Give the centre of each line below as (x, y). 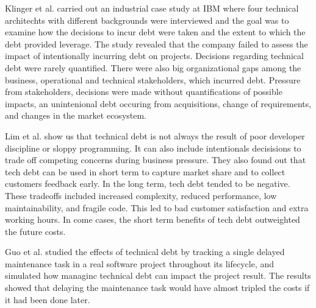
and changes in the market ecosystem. (76, 115)
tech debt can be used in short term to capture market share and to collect (145, 171)
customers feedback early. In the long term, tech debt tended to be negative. (148, 184)
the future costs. (35, 231)
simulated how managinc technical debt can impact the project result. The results (158, 275)
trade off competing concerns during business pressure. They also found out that (156, 160)
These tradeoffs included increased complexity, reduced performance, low (141, 195)
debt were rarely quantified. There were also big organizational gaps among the (153, 67)
